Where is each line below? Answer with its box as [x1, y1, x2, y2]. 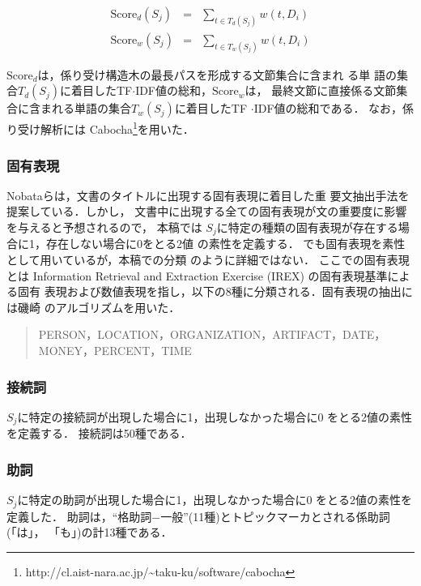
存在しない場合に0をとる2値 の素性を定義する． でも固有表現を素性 [45, 235, 406, 252]
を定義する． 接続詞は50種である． [6, 425, 192, 442]
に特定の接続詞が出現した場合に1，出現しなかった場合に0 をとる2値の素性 [17, 408, 413, 425]
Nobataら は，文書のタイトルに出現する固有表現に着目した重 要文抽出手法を [6, 186, 410, 203]
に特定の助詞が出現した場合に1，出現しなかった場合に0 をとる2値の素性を [17, 491, 413, 508]
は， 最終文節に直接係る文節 [245, 82, 397, 99]
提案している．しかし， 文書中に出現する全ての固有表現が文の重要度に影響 [6, 203, 407, 220]
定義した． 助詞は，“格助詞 [6, 507, 152, 524]
